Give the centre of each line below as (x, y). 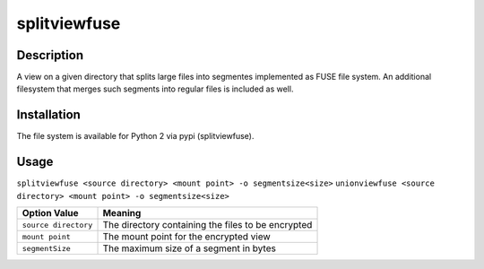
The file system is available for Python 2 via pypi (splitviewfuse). (135, 136)
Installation (48, 115)
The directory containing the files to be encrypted (207, 225)
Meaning (122, 213)
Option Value (51, 213)
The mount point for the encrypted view (186, 237)
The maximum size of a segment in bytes (190, 248)
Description (50, 55)
